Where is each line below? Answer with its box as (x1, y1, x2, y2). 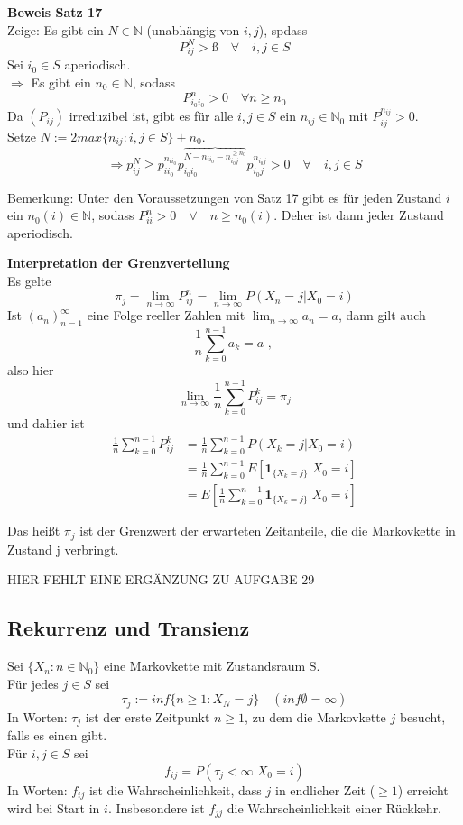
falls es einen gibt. (7, 726, 107, 745)
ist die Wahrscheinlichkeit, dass (88, 780, 262, 799)
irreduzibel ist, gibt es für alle (69, 106, 234, 125)
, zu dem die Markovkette (245, 707, 386, 726)
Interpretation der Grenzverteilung (7, 253, 230, 272)
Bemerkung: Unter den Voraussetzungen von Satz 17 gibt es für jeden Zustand (7, 188, 442, 206)
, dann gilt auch (338, 306, 426, 325)
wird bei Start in (7, 799, 100, 817)
